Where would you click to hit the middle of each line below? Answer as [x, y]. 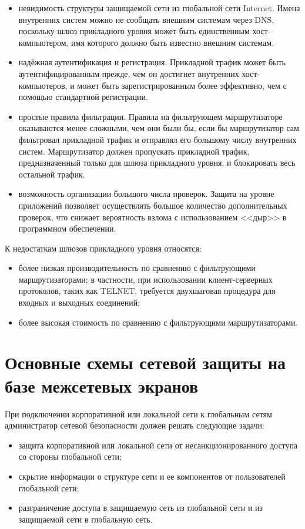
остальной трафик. [52, 174]
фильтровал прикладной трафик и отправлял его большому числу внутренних [157, 139]
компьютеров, [43, 85]
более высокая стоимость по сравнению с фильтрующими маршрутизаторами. [158, 322]
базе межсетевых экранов [102, 385]
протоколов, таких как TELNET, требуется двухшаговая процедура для [147, 291]
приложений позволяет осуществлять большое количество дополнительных [153, 205]
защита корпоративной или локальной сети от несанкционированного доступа [158, 445]
